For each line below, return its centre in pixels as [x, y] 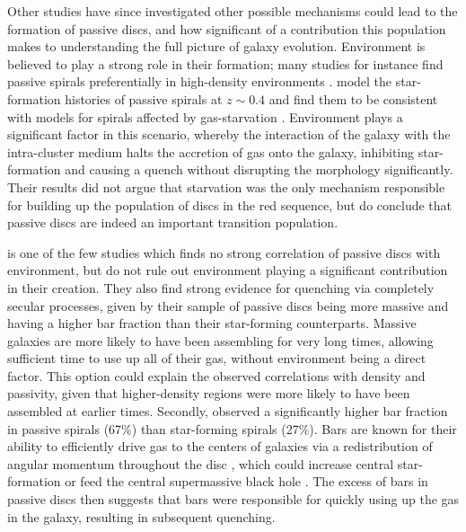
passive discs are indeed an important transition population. [173, 222]
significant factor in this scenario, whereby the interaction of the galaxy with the [229, 134]
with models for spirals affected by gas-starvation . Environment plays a [205, 116]
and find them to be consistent [353, 98]
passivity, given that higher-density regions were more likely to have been [209, 393]
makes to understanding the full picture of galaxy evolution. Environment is [216, 46]
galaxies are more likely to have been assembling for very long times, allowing [220, 340]
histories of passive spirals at [144, 98]
